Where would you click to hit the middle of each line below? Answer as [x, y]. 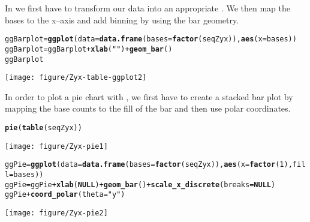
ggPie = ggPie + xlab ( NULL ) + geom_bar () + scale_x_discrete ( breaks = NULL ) [140, 184]
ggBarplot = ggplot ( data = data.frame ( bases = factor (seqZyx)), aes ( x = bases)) [151, 39]
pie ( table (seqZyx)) [43, 128]
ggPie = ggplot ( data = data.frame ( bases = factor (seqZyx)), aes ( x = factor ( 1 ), [149, 165]
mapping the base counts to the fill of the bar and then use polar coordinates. [148, 108]
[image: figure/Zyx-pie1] [56, 146]
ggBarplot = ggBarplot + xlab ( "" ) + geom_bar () [89, 49]
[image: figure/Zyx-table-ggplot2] [76, 78]
